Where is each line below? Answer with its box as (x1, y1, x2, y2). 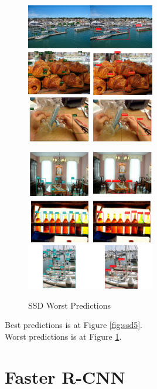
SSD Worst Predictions (28, 299, 111, 311)
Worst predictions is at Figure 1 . (5, 330, 122, 342)
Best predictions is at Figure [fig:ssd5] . (5, 319, 142, 331)
